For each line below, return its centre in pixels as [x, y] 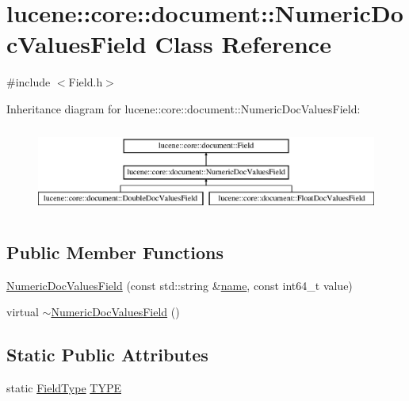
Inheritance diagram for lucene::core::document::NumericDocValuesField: [183, 108]
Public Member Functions [115, 252]
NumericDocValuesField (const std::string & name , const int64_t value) [180, 285]
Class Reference [243, 44]
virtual [23, 312]
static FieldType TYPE [64, 388]
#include [29, 82]
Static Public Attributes [107, 355]
